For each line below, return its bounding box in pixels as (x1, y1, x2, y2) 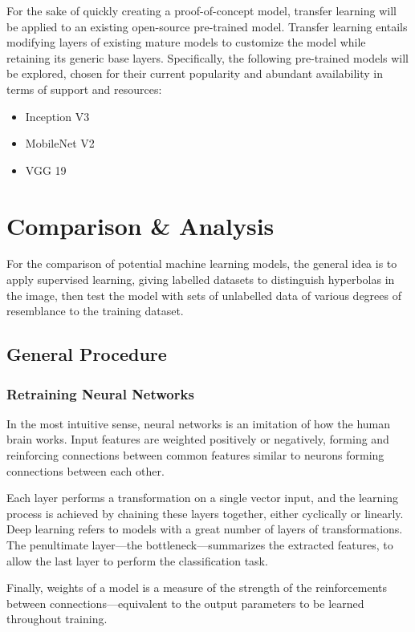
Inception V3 (25, 107, 90, 124)
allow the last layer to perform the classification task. (6, 552, 268, 569)
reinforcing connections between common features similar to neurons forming (6, 447, 384, 464)
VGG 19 (25, 161, 67, 178)
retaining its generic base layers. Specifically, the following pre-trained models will (6, 49, 409, 66)
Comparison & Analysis (6, 209, 275, 241)
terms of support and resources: (6, 80, 162, 97)
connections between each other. (6, 462, 165, 479)
